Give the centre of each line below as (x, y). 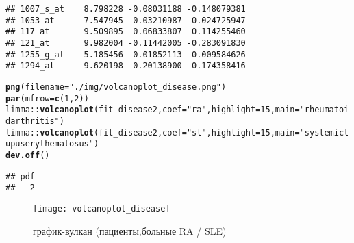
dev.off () (28, 155)
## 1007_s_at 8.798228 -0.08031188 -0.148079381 (126, 9)
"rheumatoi (324, 110)
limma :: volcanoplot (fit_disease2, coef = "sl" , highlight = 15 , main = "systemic (175, 132)
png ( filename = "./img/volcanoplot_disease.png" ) (116, 87)
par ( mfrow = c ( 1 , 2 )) (47, 98)
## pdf (20, 176)
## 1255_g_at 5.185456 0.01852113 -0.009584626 (126, 54)
